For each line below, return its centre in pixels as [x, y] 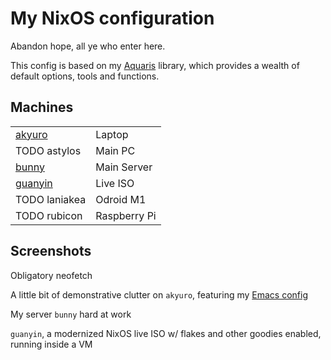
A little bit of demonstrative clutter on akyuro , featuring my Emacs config [159, 294]
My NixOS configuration [112, 18]
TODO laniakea [51, 199]
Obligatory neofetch [51, 275]
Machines [42, 107]
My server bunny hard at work [71, 314]
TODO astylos [48, 150]
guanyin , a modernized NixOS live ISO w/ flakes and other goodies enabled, [166, 333]
